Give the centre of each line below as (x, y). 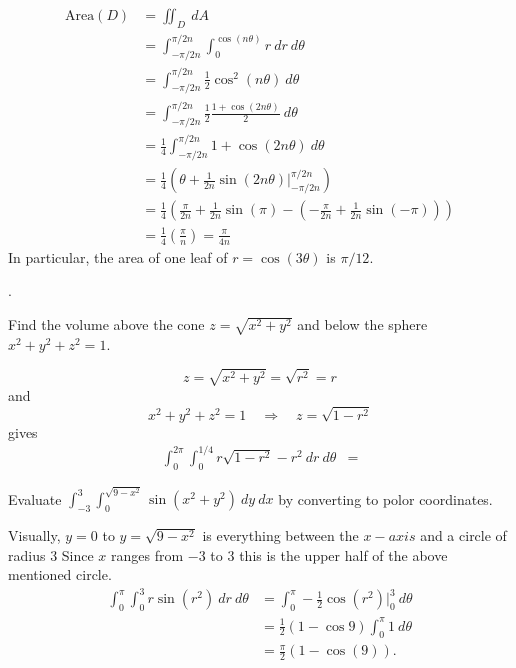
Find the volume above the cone (106, 323)
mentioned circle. (60, 574)
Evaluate (35, 498)
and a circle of (463, 534)
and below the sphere (362, 323)
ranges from (147, 554)
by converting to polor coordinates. (385, 498)
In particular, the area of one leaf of (118, 256)
